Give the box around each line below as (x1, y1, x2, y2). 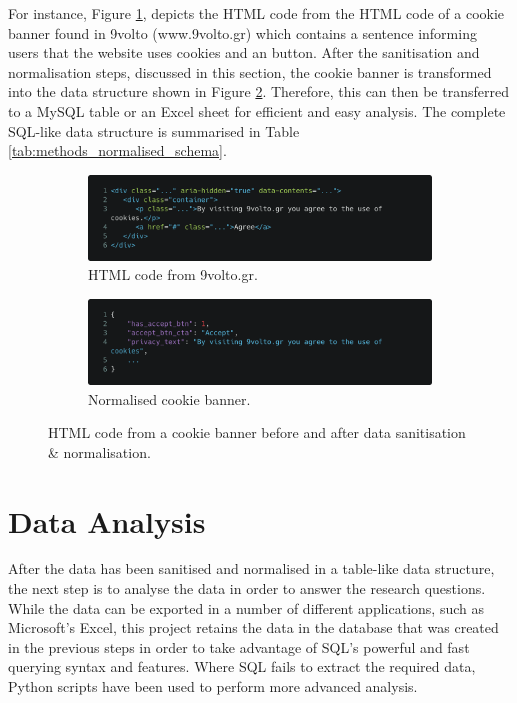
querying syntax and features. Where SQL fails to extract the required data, (8, 656, 476, 677)
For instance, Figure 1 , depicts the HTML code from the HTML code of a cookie (8, 3, 505, 23)
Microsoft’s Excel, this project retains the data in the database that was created (8, 617, 499, 638)
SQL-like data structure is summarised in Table (8, 120, 300, 141)
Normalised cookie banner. (88, 388, 251, 409)
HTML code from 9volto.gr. (88, 264, 258, 285)
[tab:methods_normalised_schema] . (8, 140, 227, 161)
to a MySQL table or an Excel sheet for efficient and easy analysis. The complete (8, 100, 506, 121)
